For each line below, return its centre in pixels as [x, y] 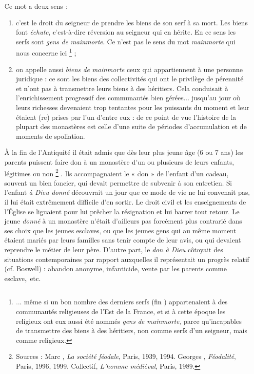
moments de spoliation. [50, 136]
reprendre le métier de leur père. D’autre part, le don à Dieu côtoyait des [114, 249]
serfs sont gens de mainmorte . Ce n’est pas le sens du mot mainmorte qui [126, 41]
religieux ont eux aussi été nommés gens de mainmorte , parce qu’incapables [129, 321]
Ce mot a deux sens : [36, 6]
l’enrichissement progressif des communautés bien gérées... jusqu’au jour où [128, 98]
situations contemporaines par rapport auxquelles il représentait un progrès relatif [127, 259]
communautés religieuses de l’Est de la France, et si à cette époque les [121, 311]
